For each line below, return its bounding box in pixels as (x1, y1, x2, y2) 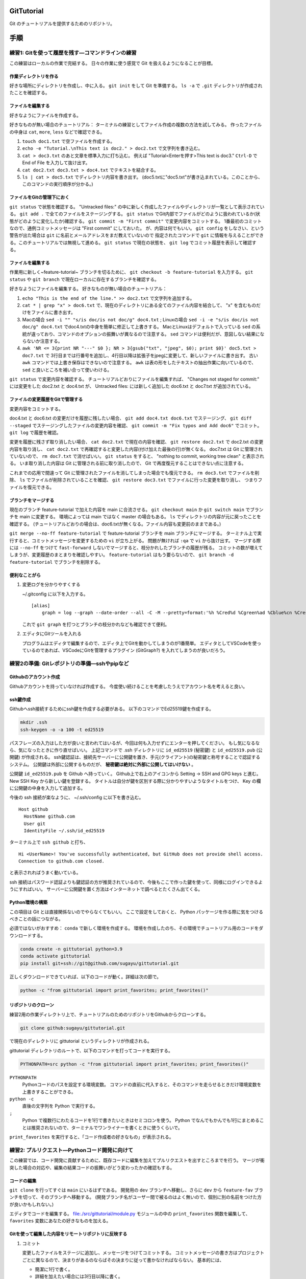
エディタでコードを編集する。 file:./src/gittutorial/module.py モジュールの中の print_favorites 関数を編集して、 (9, 1210, 250, 1217)
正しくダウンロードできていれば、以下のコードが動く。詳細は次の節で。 (9, 974, 162, 980)
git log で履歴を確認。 (9, 429, 61, 435)
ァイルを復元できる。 (9, 484, 55, 490)
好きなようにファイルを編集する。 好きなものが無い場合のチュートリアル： (9, 285, 167, 292)
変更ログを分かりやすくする (22, 581, 81, 588)
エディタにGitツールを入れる (22, 631, 82, 637)
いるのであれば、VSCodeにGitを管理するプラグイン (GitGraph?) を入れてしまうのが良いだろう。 (26, 647, 228, 653)
